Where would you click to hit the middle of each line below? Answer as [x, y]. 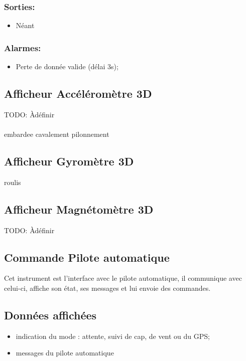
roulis [13, 182]
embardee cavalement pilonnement [57, 134]
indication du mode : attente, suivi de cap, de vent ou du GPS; [113, 336]
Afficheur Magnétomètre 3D [79, 209]
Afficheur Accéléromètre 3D [78, 94]
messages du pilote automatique [65, 353]
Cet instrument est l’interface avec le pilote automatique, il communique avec [123, 278]
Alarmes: [23, 47]
